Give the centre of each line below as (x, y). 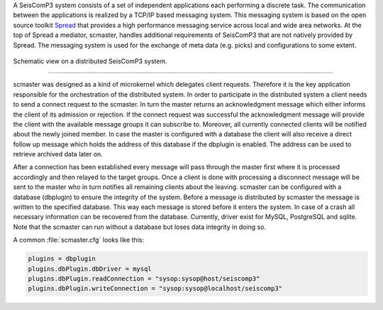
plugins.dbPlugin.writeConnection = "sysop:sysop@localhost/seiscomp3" (155, 289)
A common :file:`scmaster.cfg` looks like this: (79, 240)
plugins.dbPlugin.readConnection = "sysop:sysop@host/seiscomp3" (144, 278)
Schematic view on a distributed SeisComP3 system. (90, 61)
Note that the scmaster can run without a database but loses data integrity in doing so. (139, 227)
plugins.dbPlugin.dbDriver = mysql (90, 269)
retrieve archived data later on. (58, 154)
